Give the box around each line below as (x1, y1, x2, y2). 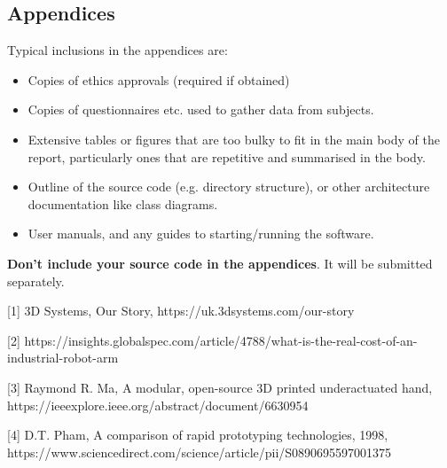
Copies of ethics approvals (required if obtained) (27, 70, 290, 89)
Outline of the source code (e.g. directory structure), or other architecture (27, 177, 430, 196)
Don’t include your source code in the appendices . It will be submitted (7, 253, 433, 272)
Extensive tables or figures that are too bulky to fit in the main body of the (27, 129, 440, 148)
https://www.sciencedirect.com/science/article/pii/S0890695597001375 (7, 442, 392, 461)
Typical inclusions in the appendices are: (7, 41, 228, 59)
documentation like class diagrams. (27, 194, 218, 213)
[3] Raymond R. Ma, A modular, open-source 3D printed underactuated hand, (7, 378, 433, 396)
